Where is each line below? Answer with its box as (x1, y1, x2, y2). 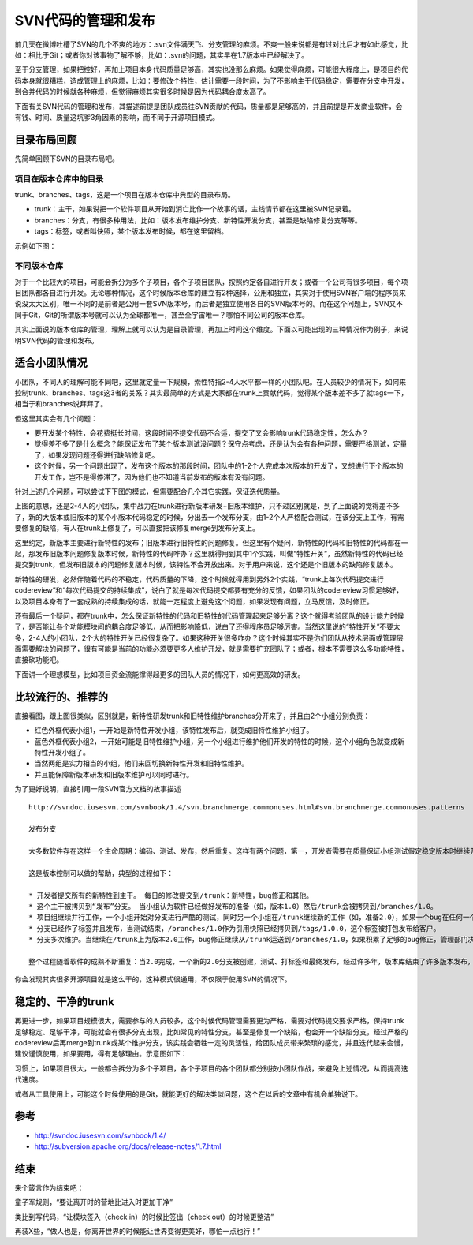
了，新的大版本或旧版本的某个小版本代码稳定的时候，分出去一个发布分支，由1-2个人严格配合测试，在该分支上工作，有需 (14, 512, 405, 522)
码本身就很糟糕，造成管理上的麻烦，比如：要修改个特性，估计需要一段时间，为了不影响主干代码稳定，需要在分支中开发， (14, 76, 408, 85)
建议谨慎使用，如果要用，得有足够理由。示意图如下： (14, 1049, 188, 1059)
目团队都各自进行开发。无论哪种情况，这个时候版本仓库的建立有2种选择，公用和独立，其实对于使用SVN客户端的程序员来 (14, 288, 406, 297)
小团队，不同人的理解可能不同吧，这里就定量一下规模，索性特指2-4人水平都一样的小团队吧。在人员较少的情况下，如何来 (14, 377, 407, 387)
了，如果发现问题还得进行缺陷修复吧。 (34, 450, 159, 459)
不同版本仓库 (14, 260, 64, 271)
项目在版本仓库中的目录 (14, 174, 104, 185)
